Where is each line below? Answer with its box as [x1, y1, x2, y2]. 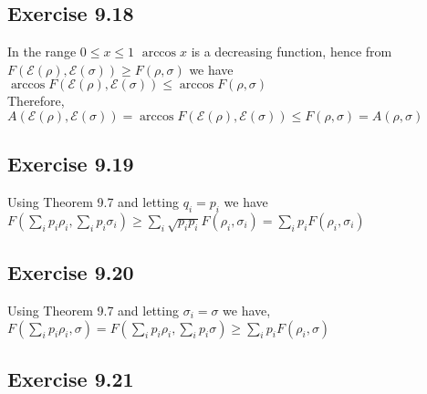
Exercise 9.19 [7, 150, 134, 178]
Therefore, [7, 91, 65, 110]
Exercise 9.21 [7, 364, 134, 392]
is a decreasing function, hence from [191, 42, 392, 61]
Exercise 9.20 [7, 258, 134, 286]
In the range [7, 42, 77, 61]
